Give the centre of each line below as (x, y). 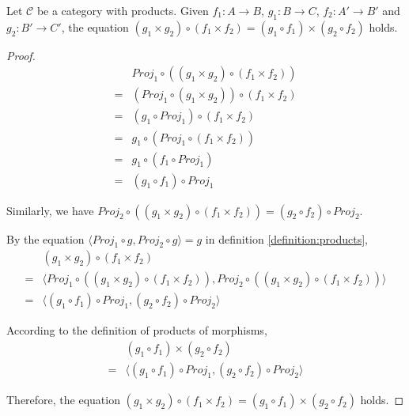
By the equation (45, 238)
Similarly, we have (50, 210)
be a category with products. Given (123, 10)
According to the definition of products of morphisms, (137, 330)
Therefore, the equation (63, 400)
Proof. (21, 55)
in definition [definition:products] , (286, 238)
